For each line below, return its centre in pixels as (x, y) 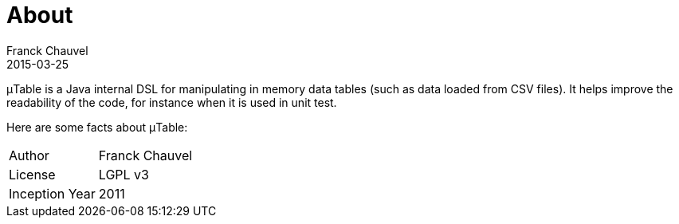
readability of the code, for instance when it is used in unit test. (172, 102)
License (32, 174)
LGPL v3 (124, 174)
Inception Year (52, 193)
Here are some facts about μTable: (97, 127)
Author (29, 155)
